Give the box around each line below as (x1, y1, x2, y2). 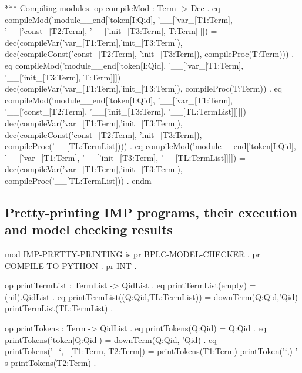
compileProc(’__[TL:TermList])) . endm (5, 174, 152, 186)
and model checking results (5, 220, 173, 238)
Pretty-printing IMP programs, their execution (5, 203, 298, 221)
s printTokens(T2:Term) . (5, 356, 96, 368)
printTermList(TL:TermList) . (5, 302, 113, 314)
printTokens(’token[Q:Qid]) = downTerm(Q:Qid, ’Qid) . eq (5, 333, 217, 345)
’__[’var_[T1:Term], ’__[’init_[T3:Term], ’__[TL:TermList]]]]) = (5, 151, 246, 163)
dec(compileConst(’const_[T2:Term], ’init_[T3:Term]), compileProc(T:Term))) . (5, 48, 294, 60)
